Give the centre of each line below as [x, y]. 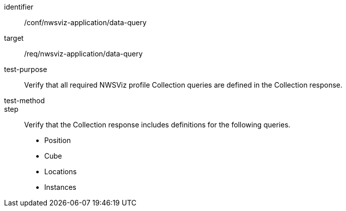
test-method [24, 100]
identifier [19, 7]
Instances [60, 187]
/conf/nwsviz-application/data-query [85, 22]
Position [58, 140]
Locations [61, 171]
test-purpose [26, 69]
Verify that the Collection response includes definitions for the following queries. [157, 125]
